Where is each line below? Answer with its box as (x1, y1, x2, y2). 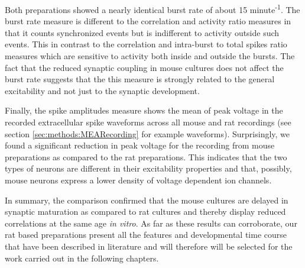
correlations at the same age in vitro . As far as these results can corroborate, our (5, 217, 297, 229)
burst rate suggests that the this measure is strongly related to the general (5, 73, 275, 85)
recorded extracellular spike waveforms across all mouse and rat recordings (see (5, 116, 291, 128)
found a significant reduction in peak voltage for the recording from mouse (5, 139, 275, 151)
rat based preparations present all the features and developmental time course (5, 228, 287, 241)
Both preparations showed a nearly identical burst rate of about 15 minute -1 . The (5, 2, 300, 15)
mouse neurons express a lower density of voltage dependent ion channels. (5, 173, 272, 186)
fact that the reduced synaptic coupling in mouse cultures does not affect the (5, 61, 284, 73)
